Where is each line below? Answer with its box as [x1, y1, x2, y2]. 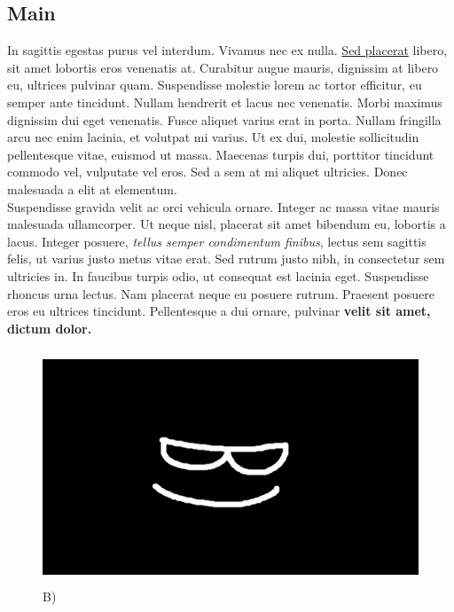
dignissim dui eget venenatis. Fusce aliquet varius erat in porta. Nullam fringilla [7, 110, 442, 129]
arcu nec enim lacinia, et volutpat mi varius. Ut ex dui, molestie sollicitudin [7, 128, 419, 146]
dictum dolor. [7, 318, 92, 337]
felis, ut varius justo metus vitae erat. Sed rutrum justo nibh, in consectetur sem [7, 249, 445, 268]
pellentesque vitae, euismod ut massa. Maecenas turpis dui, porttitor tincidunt [7, 145, 434, 163]
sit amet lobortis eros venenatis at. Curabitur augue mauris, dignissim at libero [7, 58, 439, 76]
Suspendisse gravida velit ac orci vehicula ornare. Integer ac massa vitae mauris [7, 197, 440, 216]
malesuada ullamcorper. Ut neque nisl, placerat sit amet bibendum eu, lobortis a [7, 215, 446, 233]
